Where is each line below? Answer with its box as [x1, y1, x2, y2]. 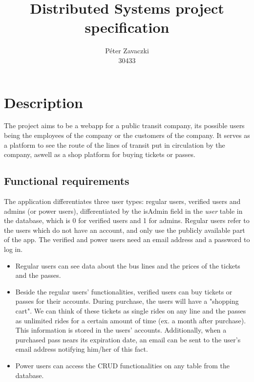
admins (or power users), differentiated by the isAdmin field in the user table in [4, 205, 243, 216]
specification [85, 17, 169, 37]
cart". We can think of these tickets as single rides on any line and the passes [15, 305, 246, 315]
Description [4, 92, 84, 112]
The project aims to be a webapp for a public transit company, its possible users [4, 120, 245, 131]
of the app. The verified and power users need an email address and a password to [4, 234, 250, 245]
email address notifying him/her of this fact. [15, 344, 148, 354]
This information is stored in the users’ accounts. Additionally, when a [15, 325, 227, 335]
